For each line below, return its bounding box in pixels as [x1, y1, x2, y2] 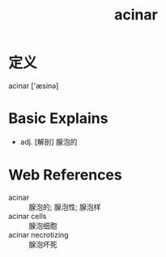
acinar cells [8, 211, 47, 221]
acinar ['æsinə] [8, 81, 59, 91]
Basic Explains [8, 109, 109, 128]
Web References [8, 166, 123, 184]
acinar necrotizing [8, 230, 69, 239]
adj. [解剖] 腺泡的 [19, 137, 78, 146]
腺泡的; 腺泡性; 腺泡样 [28, 202, 101, 212]
